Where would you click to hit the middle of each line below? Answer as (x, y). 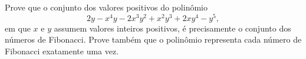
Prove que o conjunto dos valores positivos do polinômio (106, 7)
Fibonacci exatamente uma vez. (62, 51)
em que (18, 28)
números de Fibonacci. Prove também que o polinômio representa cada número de (153, 39)
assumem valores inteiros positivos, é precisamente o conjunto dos (172, 28)
